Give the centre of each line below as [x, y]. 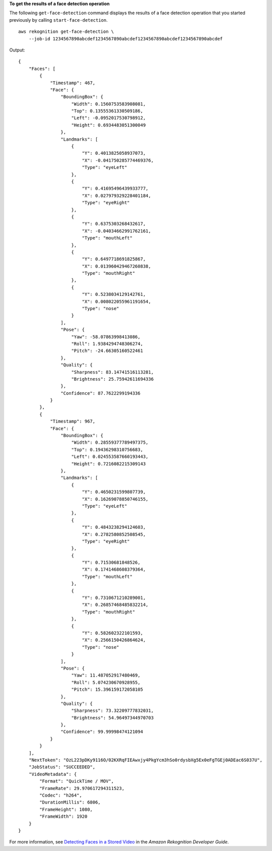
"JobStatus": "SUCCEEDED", [62, 767]
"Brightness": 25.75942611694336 [112, 379]
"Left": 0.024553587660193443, [110, 457]
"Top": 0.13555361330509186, [107, 111]
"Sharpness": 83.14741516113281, [112, 372]
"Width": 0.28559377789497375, [110, 443]
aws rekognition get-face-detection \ [66, 32]
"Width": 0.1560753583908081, [109, 104]
